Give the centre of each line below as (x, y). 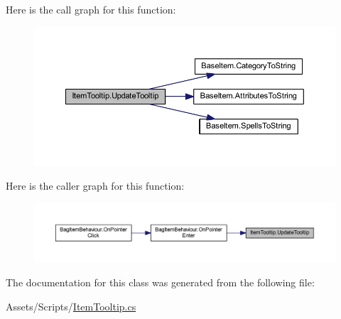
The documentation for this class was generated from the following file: (160, 282)
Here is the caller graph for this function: (95, 186)
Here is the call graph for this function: (91, 9)
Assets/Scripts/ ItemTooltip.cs (71, 306)
